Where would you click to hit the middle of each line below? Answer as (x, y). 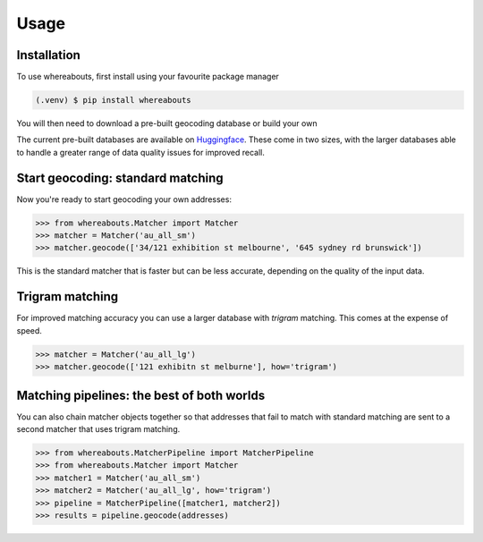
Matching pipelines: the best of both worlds (141, 395)
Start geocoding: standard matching (120, 178)
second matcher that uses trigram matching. (98, 429)
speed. (29, 330)
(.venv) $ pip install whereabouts (113, 100)
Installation (48, 55)
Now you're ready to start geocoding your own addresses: (124, 199)
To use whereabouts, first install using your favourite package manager (148, 77)
